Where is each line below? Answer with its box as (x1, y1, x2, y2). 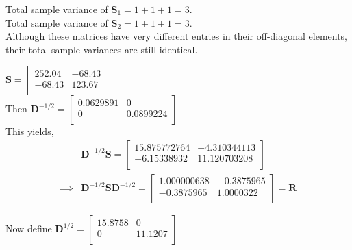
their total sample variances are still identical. (5, 42, 198, 56)
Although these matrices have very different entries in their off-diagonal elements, (5, 29, 348, 43)
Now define (5, 221, 52, 236)
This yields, (5, 124, 54, 138)
